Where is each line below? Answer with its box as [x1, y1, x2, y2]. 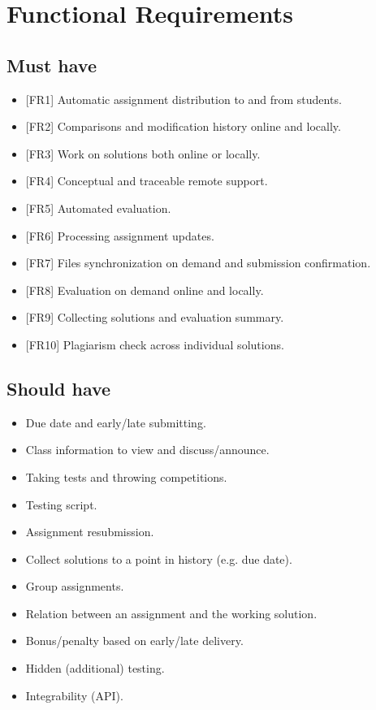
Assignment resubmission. [25, 523, 154, 540]
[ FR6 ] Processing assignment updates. [25, 227, 214, 244]
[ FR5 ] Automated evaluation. [25, 199, 171, 216]
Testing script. [25, 496, 97, 513]
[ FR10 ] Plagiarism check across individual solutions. [25, 336, 284, 353]
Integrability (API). [25, 686, 123, 704]
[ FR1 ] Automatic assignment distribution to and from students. [25, 90, 342, 107]
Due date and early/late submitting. [25, 413, 206, 431]
